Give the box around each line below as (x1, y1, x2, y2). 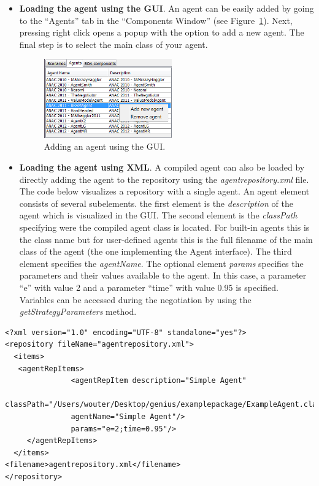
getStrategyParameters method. (19, 305, 137, 318)
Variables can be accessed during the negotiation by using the (19, 293, 252, 306)
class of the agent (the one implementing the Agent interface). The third (19, 245, 292, 258)
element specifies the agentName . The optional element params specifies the (19, 256, 304, 269)
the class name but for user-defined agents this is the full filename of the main (19, 233, 313, 245)
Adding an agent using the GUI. (44, 140, 166, 153)
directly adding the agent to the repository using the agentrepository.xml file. (19, 172, 309, 185)
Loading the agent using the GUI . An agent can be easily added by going (19, 2, 314, 14)
